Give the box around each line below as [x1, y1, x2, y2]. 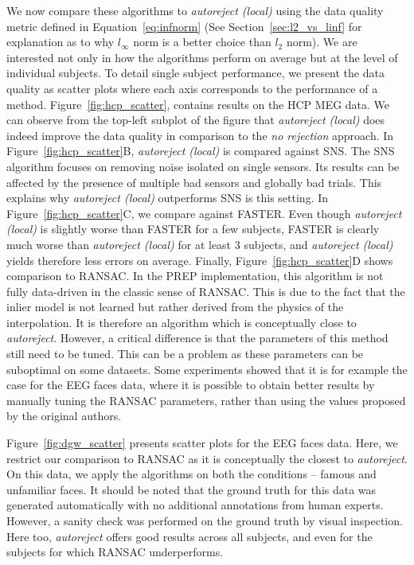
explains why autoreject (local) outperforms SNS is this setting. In [6, 189, 329, 206]
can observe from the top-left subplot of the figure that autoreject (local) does [6, 111, 385, 128]
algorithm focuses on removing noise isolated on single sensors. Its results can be [6, 158, 400, 174]
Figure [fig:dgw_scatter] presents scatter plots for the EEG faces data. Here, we [6, 434, 398, 451]
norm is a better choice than [133, 33, 271, 50]
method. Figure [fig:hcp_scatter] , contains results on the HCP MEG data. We [6, 95, 390, 112]
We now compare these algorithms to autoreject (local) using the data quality [6, 2, 384, 18]
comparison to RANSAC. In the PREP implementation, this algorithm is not [6, 267, 384, 284]
